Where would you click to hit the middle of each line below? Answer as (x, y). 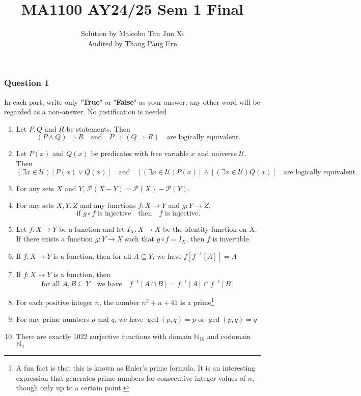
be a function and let (92, 229)
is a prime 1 (197, 301)
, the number (119, 302)
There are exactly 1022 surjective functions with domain (104, 336)
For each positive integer (54, 302)
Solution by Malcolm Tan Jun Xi (132, 33)
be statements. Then (98, 128)
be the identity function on (205, 229)
